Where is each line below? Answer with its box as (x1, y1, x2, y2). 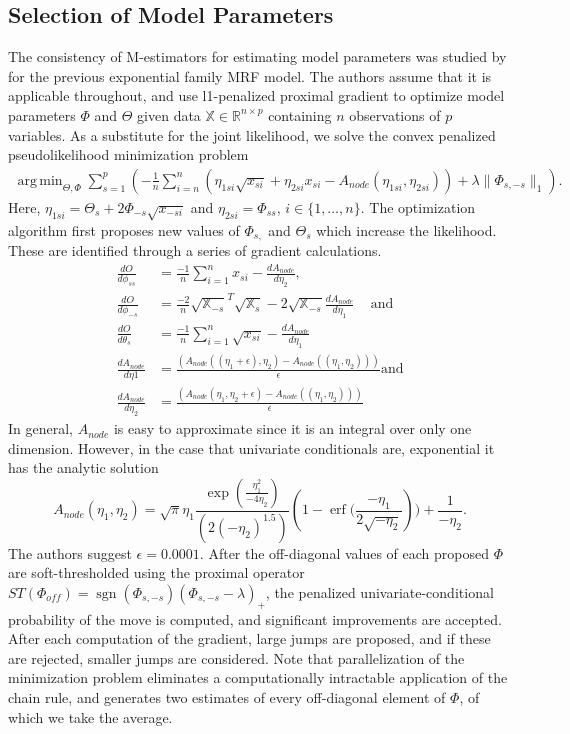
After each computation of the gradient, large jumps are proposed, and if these (8, 628, 491, 649)
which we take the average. (8, 706, 173, 727)
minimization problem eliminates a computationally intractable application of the (8, 667, 508, 688)
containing (268, 104, 332, 125)
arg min (17, 173, 63, 188)
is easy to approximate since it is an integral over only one (113, 418, 472, 439)
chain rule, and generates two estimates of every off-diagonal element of (8, 687, 446, 708)
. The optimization (360, 196, 476, 217)
